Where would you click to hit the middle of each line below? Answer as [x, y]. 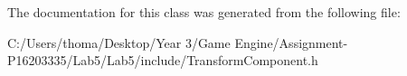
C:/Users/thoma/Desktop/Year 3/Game [119, 42]
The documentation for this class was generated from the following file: [204, 12]
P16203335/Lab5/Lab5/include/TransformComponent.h [163, 60]
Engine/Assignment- [291, 42]
